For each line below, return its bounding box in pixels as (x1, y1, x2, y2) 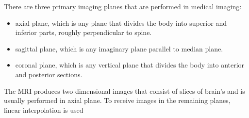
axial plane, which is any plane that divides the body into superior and (15, 17, 227, 28)
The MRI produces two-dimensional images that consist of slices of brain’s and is (4, 85, 245, 96)
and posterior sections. (15, 69, 83, 79)
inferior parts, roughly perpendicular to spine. (15, 27, 152, 37)
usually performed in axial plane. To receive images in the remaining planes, (4, 95, 231, 105)
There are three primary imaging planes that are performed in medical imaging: (4, 1, 242, 11)
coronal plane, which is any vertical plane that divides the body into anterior (15, 60, 245, 70)
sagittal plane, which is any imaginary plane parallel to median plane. (15, 43, 223, 53)
